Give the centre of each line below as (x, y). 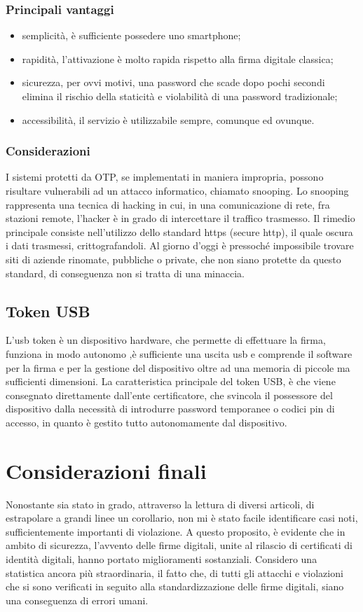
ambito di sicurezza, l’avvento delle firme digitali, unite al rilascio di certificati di (179, 545)
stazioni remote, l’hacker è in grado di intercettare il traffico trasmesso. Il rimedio (180, 218)
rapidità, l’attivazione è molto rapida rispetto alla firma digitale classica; (178, 58)
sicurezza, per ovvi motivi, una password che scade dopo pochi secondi (173, 82)
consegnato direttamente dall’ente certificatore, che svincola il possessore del (169, 395)
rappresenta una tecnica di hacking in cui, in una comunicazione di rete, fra (168, 204)
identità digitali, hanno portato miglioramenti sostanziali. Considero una (162, 559)
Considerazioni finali (106, 470)
